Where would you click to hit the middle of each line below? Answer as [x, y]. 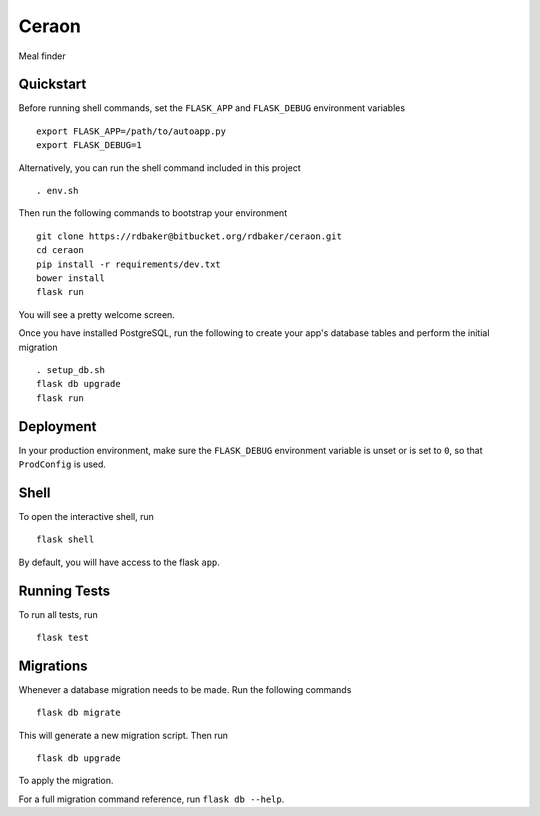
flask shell [65, 539]
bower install [70, 278]
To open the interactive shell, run [86, 516]
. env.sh [57, 191]
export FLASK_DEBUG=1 [89, 145]
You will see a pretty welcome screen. [96, 314]
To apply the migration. [66, 781]
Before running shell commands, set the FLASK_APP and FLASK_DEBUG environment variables [211, 108]
